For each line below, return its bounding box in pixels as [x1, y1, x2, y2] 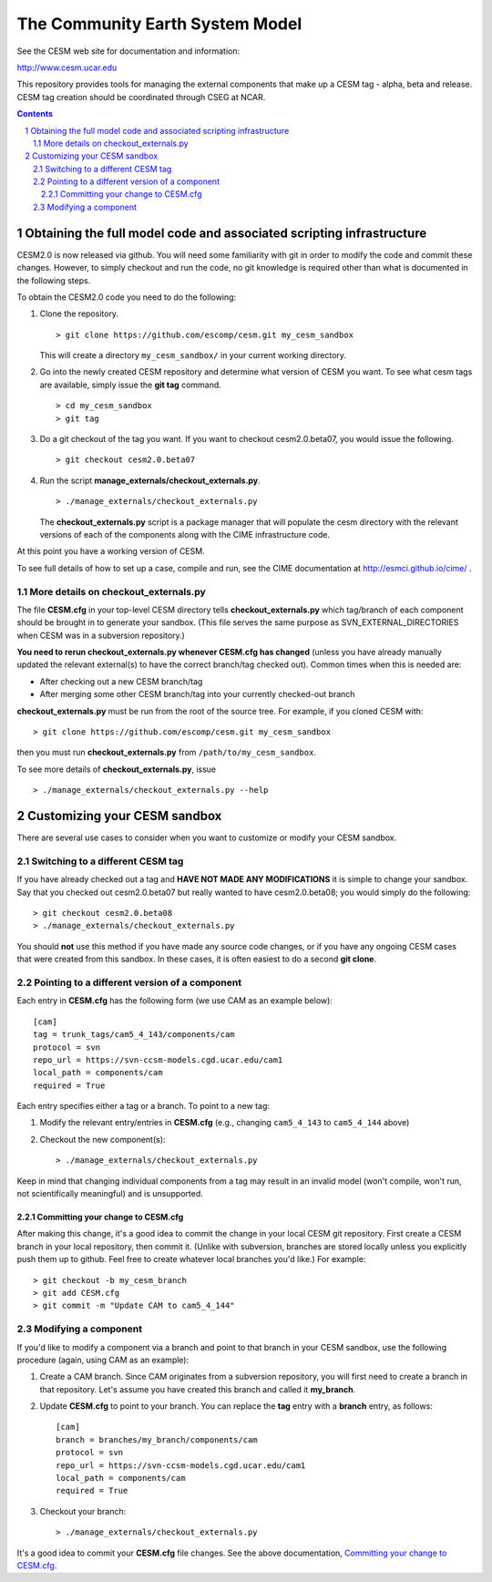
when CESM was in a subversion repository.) [16, 630, 186, 641]
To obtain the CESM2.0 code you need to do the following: [16, 292, 237, 303]
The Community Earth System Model [16, 14, 302, 34]
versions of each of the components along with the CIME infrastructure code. [39, 529, 330, 539]
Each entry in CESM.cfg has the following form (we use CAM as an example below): [16, 995, 333, 1006]
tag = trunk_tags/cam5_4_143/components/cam [33, 1030, 236, 1040]
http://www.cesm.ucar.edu [16, 62, 118, 73]
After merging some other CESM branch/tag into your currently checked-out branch [39, 689, 355, 700]
